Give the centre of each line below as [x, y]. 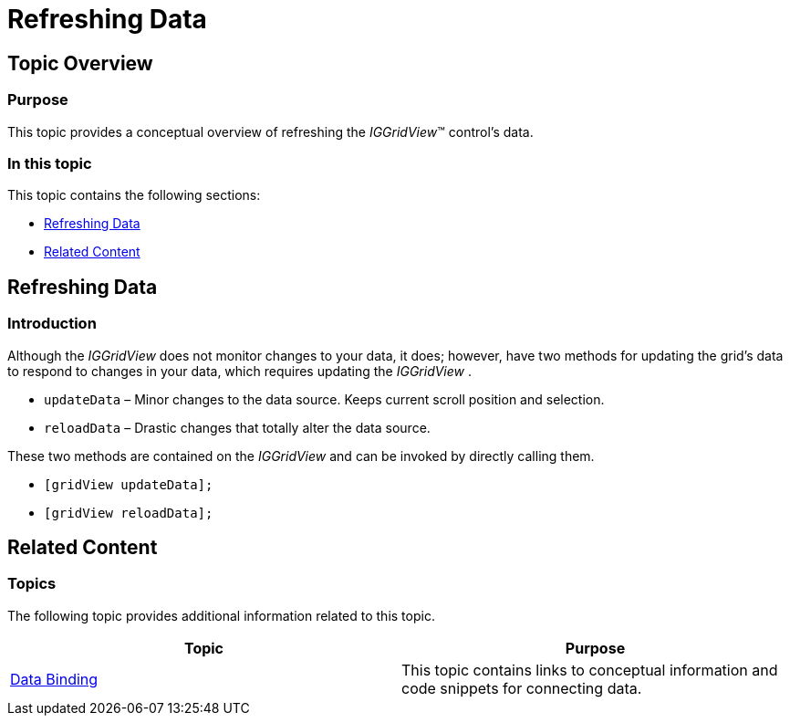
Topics [32, 584]
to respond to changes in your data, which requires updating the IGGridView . [240, 371]
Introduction [52, 324]
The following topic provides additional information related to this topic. [221, 615]
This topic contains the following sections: [134, 195]
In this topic [50, 163]
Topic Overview [80, 63]
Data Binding [54, 679]
